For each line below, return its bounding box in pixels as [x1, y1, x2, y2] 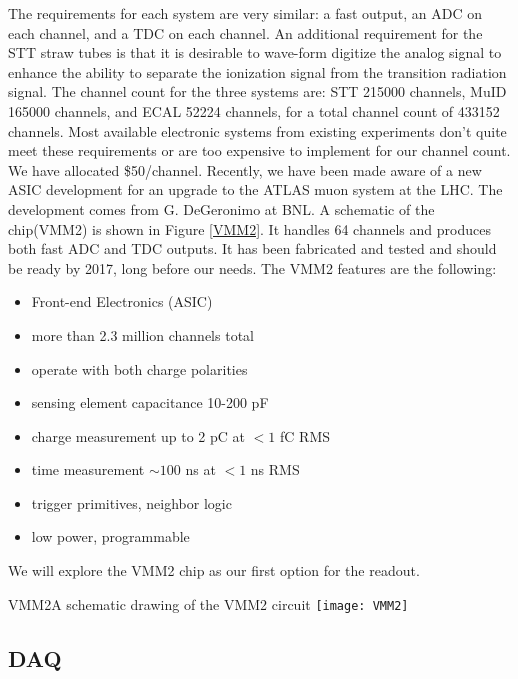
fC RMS [280, 425, 331, 446]
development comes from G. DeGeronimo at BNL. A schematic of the [8, 198, 435, 219]
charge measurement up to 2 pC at [31, 425, 246, 446]
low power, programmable [31, 526, 190, 547]
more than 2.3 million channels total [31, 324, 254, 345]
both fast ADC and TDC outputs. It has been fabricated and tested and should [8, 238, 497, 259]
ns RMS [250, 459, 300, 480]
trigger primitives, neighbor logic [31, 492, 232, 513]
